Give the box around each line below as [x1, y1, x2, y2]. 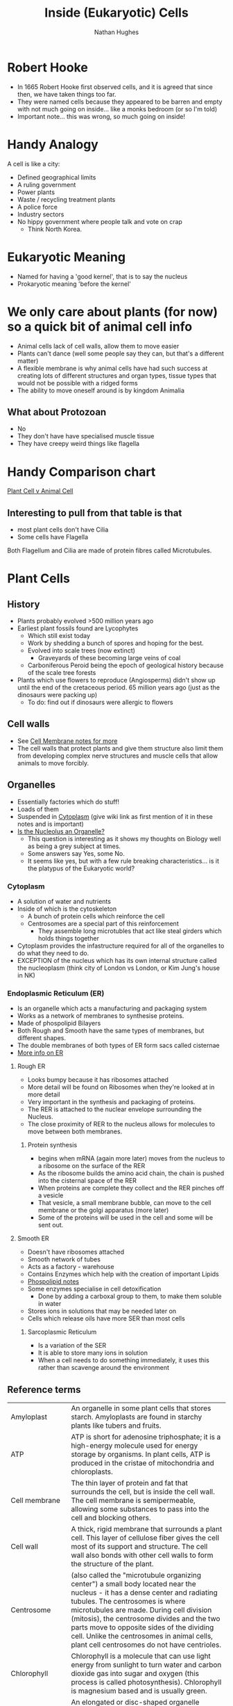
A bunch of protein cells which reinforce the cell [27, 911, 165, 920]
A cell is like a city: [7, 159, 60, 168]
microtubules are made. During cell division [71, 1605, 212, 1615]
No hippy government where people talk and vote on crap [17, 217, 182, 225]
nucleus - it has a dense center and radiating [71, 1588, 218, 1597]
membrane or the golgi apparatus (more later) [37, 1206, 169, 1215]
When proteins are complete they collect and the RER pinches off [37, 1184, 225, 1193]
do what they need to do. [17, 948, 89, 957]
